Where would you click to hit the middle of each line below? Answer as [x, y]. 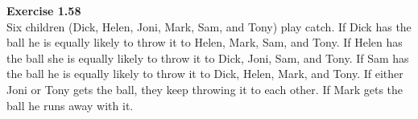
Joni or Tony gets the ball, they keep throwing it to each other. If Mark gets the [205, 89]
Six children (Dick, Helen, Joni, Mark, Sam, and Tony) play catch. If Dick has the [209, 26]
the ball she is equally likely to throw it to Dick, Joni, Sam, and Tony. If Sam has [208, 57]
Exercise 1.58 [44, 10]
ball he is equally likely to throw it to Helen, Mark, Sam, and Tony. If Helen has [205, 42]
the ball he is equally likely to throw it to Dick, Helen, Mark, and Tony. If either [205, 74]
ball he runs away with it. [70, 105]
